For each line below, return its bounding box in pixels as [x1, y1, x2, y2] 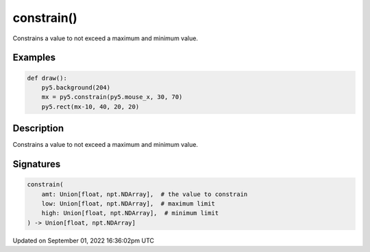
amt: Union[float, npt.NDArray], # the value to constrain [41, 190, 248, 198]
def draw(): [27, 74, 68, 82]
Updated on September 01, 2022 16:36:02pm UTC [12, 236, 154, 244]
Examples [12, 52, 56, 64]
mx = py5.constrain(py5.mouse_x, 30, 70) [41, 93, 183, 101]
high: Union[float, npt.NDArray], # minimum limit [41, 209, 219, 217]
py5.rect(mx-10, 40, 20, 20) [41, 102, 140, 111]
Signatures [12, 158, 61, 170]
